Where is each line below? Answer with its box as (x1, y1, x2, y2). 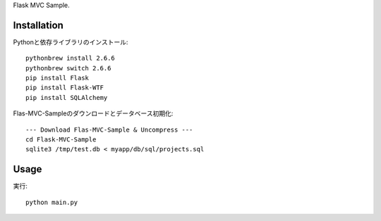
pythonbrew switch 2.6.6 (25, 64, 111, 72)
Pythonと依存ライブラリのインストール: (13, 37, 128, 46)
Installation (13, 19, 64, 31)
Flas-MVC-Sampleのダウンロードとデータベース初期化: (13, 109, 174, 118)
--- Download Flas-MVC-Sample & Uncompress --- (25, 125, 193, 134)
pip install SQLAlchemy (25, 94, 108, 101)
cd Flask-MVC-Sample (25, 136, 97, 144)
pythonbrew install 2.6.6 (25, 54, 116, 63)
